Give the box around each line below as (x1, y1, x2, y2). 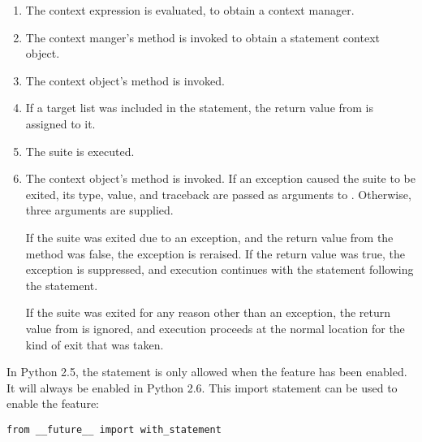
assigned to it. (25, 115, 96, 132)
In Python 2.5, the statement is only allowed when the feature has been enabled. (6, 363, 407, 380)
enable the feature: (6, 395, 99, 412)
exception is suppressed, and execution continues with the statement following (25, 261, 414, 278)
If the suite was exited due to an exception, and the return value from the (25, 228, 394, 245)
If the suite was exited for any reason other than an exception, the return (25, 304, 390, 321)
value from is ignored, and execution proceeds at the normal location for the (25, 319, 405, 336)
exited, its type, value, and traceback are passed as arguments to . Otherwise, (25, 185, 411, 202)
